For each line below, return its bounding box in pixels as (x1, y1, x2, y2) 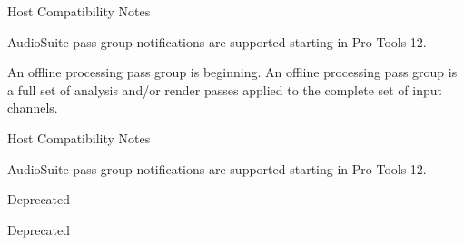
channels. (7, 98, 58, 117)
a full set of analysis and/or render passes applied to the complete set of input (7, 80, 442, 99)
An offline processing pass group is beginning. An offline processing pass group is (7, 63, 458, 82)
